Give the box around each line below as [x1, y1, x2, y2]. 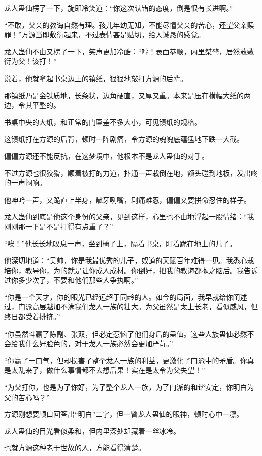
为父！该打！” [11, 56, 57, 67]
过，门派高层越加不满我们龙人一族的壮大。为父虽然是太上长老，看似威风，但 [4, 301, 258, 312]
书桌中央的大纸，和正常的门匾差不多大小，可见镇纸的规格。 [4, 116, 202, 127]
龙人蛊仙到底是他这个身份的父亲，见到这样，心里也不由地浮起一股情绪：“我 [4, 211, 254, 222]
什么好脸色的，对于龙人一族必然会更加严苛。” [25, 338, 173, 349]
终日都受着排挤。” [4, 311, 60, 322]
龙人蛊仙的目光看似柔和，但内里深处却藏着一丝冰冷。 [4, 425, 180, 436]
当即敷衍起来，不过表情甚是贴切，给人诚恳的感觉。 [35, 29, 205, 40]
